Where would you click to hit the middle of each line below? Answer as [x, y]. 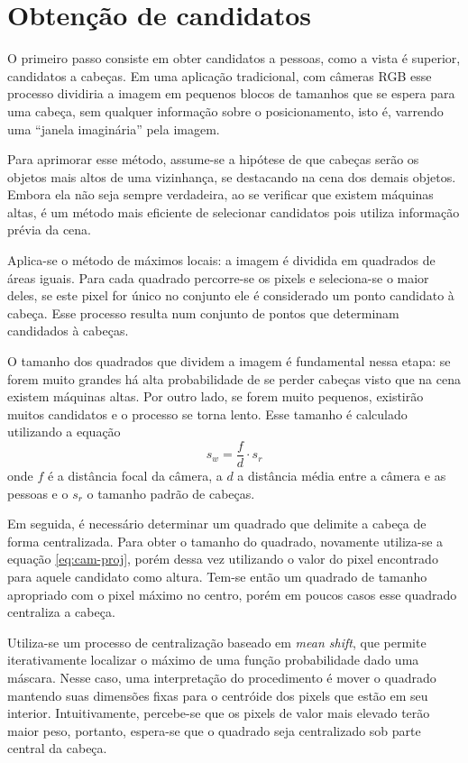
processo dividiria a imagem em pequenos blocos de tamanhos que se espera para [231, 93]
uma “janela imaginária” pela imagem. [114, 129]
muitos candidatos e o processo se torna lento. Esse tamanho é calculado [207, 414]
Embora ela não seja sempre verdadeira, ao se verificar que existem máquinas [220, 194]
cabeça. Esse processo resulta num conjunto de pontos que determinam [203, 313]
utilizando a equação [64, 432]
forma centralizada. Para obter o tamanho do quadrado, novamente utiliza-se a [225, 541]
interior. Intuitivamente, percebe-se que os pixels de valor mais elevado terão [219, 713]
